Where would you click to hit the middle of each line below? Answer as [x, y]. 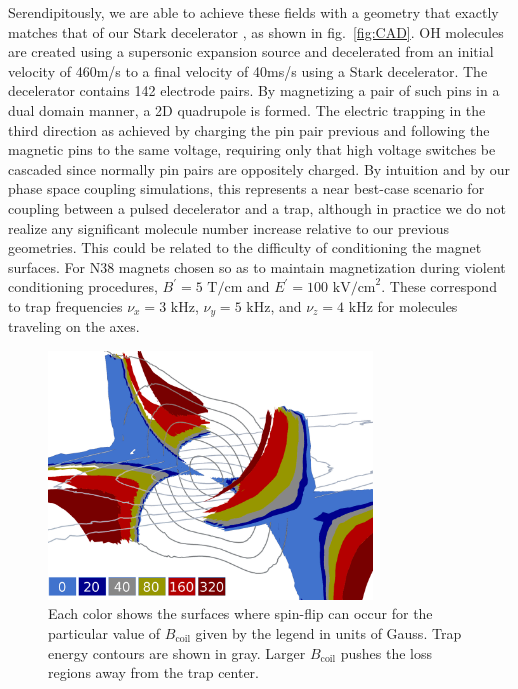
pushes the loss [386, 652]
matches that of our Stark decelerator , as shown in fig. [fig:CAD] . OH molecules [256, 31]
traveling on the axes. [74, 326]
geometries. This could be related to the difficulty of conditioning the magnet [245, 247]
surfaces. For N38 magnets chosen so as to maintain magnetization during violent [257, 266]
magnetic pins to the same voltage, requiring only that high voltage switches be [252, 149]
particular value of [104, 632]
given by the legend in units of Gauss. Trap [328, 632]
